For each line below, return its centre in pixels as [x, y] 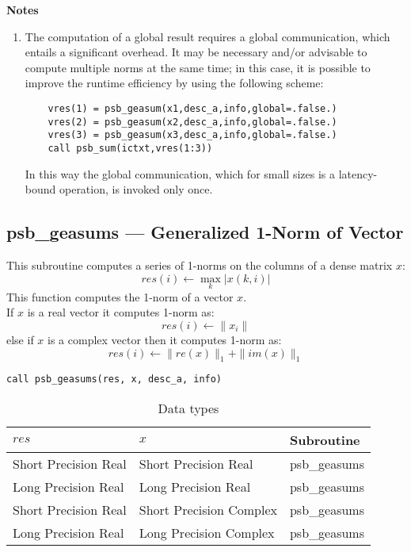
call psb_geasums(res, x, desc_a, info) [114, 379]
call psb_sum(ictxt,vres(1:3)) [130, 148]
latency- [358, 173]
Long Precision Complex [207, 533]
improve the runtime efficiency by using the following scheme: [174, 83]
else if [20, 339]
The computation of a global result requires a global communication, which [207, 36]
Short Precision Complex [208, 510]
